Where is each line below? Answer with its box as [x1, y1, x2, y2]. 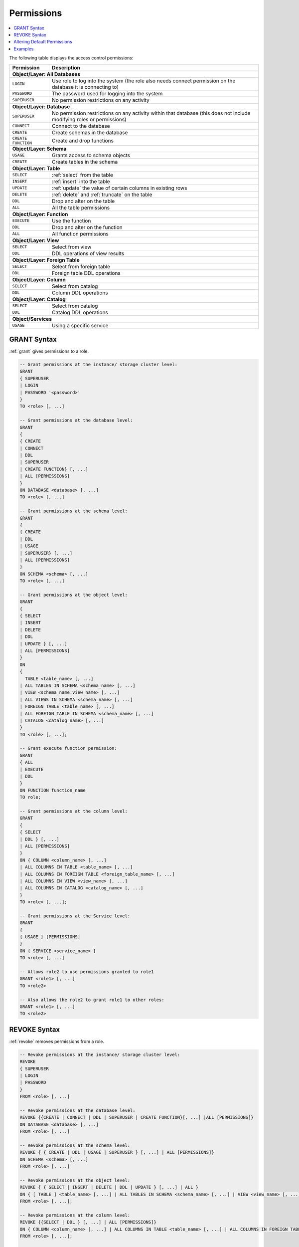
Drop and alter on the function [51, 223, 123, 230]
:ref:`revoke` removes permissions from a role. [9, 1038, 105, 1044]
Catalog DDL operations [51, 309, 108, 316]
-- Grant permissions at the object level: [19, 592, 128, 598]
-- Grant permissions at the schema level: [19, 508, 128, 514]
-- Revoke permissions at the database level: [19, 1107, 136, 1113]
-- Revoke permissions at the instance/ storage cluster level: [19, 1051, 180, 1057]
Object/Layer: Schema [12, 145, 67, 152]
